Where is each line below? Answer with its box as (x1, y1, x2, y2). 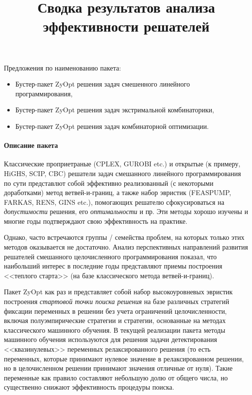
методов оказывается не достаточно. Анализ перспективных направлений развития (4, 242, 248, 252)
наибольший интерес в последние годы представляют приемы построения (4, 261, 222, 271)
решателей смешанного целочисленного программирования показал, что (4, 251, 217, 261)
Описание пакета (4, 140, 58, 150)
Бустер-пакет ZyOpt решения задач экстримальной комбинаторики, (15, 105, 214, 115)
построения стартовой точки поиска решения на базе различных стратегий (4, 296, 230, 306)
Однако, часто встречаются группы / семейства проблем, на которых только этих (4, 232, 245, 242)
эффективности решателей (43, 16, 210, 36)
